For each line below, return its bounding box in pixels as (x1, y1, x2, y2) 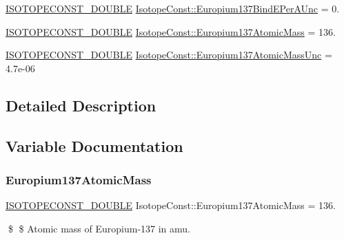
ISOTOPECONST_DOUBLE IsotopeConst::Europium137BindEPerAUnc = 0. (6, 1, 340, 15)
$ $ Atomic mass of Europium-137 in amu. (8, 221, 190, 235)
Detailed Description (6, 94, 156, 116)
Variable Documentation (6, 135, 183, 156)
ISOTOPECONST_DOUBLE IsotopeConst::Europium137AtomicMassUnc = (6, 47, 332, 62)
